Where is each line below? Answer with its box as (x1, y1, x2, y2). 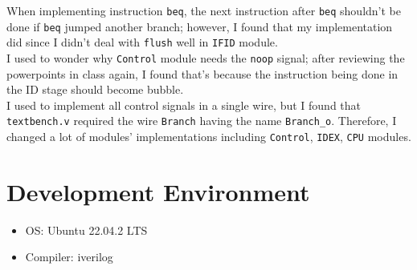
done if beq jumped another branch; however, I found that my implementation (6, 18, 393, 34)
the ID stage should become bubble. (6, 81, 184, 98)
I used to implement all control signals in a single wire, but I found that (6, 96, 361, 113)
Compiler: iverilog (25, 248, 113, 265)
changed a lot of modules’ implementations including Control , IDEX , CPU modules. (6, 128, 411, 145)
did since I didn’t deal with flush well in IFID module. (6, 34, 278, 50)
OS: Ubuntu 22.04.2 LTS (25, 221, 148, 238)
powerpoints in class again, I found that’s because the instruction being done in (6, 65, 399, 82)
